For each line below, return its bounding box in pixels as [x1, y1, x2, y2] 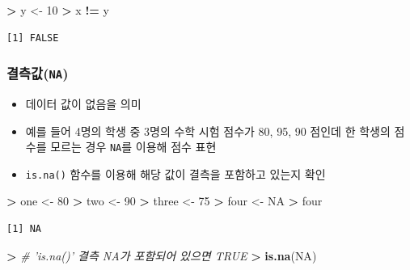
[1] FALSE [6, 32, 59, 44]
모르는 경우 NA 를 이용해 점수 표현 [50, 138, 217, 155]
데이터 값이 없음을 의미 [25, 95, 142, 112]
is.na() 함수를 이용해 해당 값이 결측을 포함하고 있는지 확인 [25, 165, 326, 182]
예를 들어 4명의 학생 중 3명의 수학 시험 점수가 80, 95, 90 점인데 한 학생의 [25, 122, 391, 139]
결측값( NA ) [6, 63, 69, 83]
